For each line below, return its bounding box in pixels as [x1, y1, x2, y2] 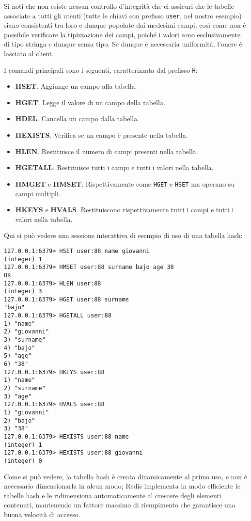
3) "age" [4, 393, 32, 400]
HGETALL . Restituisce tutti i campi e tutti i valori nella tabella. [15, 162, 214, 173]
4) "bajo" [4, 344, 35, 351]
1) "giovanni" [4, 409, 49, 416]
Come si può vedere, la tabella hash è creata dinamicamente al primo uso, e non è [4, 471, 247, 481]
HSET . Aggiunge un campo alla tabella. [15, 81, 137, 91]
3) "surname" [4, 336, 46, 344]
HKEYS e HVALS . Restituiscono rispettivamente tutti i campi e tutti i [15, 205, 234, 215]
